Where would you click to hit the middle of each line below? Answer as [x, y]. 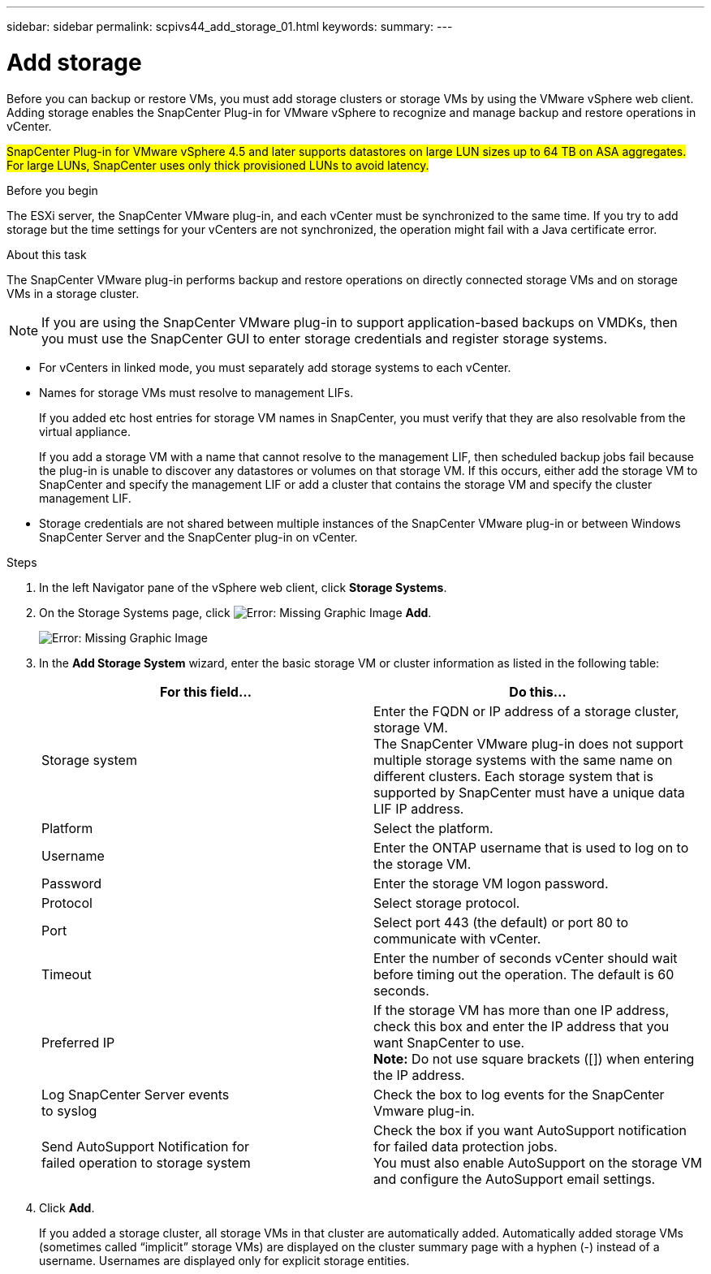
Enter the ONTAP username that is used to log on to [531, 847]
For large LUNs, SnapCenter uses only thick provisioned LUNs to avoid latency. [218, 165]
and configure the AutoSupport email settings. [515, 1179]
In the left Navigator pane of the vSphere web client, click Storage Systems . [243, 587]
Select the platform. [433, 828]
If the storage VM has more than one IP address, [521, 1010]
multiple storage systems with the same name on [523, 760]
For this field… [206, 691]
